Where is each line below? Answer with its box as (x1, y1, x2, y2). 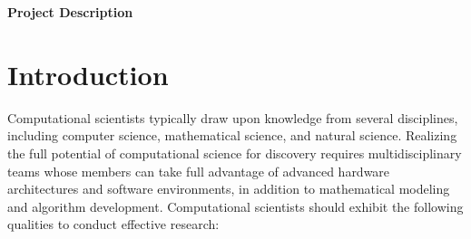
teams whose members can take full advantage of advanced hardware (7, 161, 390, 180)
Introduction (7, 55, 169, 92)
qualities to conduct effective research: (7, 215, 220, 234)
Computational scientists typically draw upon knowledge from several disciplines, (7, 108, 458, 127)
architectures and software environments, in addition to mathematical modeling (7, 179, 450, 198)
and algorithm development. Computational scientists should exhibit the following (7, 196, 464, 215)
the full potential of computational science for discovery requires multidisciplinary (7, 143, 462, 162)
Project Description (7, 3, 133, 21)
